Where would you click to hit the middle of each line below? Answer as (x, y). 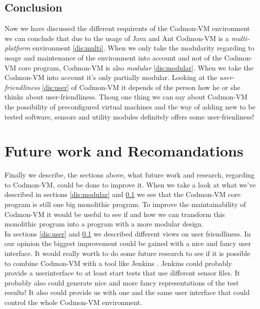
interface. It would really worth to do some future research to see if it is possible (127, 253)
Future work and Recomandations (124, 151)
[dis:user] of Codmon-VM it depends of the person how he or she (141, 87)
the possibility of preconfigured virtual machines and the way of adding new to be (130, 106)
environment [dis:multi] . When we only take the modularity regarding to (143, 48)
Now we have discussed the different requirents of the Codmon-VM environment (127, 28)
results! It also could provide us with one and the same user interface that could (127, 292)
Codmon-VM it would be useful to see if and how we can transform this (115, 214)
